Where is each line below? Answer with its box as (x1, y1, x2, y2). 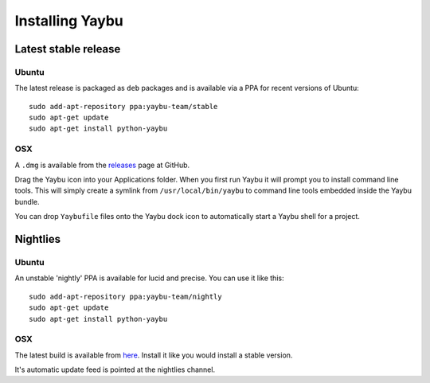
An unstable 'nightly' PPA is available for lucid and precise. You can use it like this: (14, 273, 284, 283)
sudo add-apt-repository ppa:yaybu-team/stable (29, 102, 218, 111)
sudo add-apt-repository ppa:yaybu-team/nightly (29, 291, 222, 301)
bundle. (14, 197, 40, 206)
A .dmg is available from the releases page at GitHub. (14, 160, 190, 170)
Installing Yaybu (14, 12, 123, 29)
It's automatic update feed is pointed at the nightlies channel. (14, 365, 215, 374)
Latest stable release (14, 42, 121, 56)
